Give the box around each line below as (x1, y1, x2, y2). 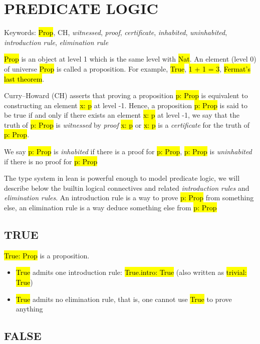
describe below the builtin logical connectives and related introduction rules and (4, 182, 249, 193)
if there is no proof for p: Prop (4, 156, 98, 166)
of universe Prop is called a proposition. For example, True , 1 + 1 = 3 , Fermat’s (4, 63, 250, 74)
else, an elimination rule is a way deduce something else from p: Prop (4, 202, 217, 213)
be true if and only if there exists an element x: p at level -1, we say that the (4, 110, 240, 120)
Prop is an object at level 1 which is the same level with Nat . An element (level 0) (4, 54, 256, 64)
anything (16, 303, 43, 314)
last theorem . (4, 73, 45, 84)
